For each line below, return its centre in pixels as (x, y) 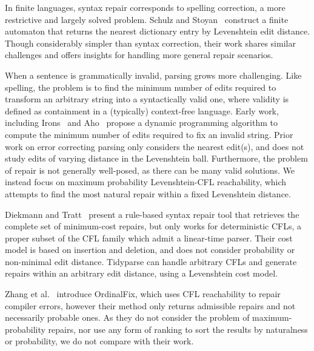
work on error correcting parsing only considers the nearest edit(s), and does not (155, 146)
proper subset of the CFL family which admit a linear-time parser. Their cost (149, 238)
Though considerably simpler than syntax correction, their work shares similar (150, 43)
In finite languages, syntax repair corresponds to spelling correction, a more (145, 7)
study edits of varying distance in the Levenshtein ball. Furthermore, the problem (156, 158)
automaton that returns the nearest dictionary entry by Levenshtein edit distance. (158, 31)
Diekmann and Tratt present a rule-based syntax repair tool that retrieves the (152, 214)
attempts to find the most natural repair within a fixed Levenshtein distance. (148, 193)
